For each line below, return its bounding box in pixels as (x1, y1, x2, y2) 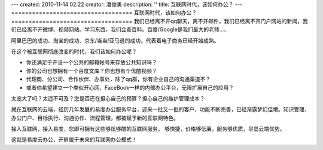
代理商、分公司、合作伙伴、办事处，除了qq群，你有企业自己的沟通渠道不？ (26, 75, 211, 83)
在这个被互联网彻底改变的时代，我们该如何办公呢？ (11, 48, 137, 55)
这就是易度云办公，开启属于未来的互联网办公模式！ (11, 136, 137, 143)
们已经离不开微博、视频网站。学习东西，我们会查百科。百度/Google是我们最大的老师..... (11, 26, 227, 33)
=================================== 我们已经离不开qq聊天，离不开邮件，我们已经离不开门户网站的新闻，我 (11, 17, 308, 25)
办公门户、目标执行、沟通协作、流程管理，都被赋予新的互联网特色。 (11, 114, 179, 121)
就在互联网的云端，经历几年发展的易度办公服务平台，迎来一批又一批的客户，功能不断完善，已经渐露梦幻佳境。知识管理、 (11, 106, 310, 113)
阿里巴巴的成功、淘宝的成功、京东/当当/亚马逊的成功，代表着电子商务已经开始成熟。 (11, 36, 220, 44)
